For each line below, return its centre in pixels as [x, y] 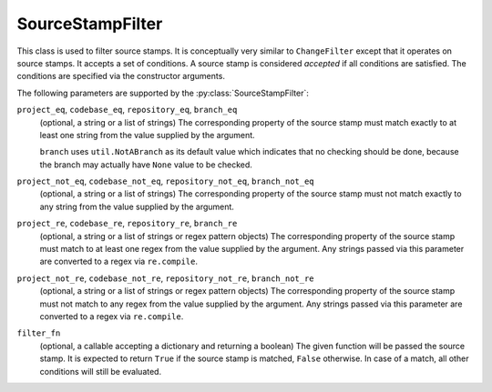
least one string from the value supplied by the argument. [147, 135]
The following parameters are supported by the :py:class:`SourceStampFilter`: [163, 93]
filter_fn [39, 333]
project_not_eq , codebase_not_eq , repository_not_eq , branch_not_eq [165, 181]
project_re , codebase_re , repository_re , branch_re [127, 224]
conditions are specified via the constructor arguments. [121, 76]
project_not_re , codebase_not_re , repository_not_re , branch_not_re [165, 278]
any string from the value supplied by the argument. [137, 206]
